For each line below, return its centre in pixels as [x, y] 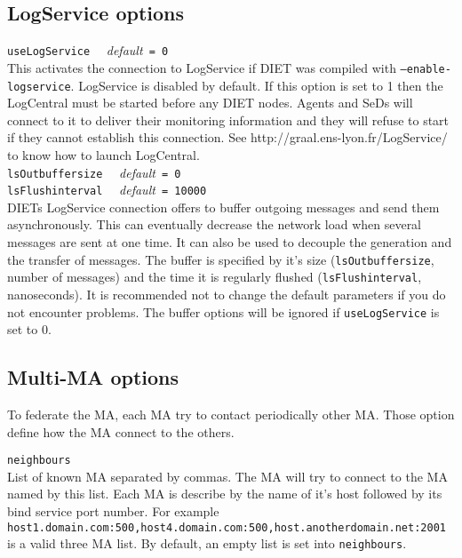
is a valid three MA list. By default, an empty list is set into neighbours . [207, 543]
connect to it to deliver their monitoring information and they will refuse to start [228, 120]
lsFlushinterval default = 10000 [107, 190]
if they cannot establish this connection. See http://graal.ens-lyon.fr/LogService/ [227, 137]
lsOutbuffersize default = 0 [94, 172]
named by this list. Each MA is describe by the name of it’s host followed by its [225, 494]
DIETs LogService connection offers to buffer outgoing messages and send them [223, 207]
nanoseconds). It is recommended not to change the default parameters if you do [227, 294]
